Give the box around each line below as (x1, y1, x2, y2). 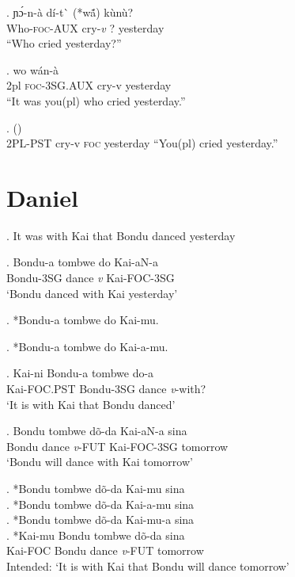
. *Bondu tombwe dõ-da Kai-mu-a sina (6, 511, 195, 528)
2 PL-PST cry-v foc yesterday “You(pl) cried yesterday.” (6, 135, 278, 151)
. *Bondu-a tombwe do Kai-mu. (6, 311, 159, 328)
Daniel (6, 181, 78, 213)
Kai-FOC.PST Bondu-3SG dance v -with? (6, 380, 206, 397)
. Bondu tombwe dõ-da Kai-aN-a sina (6, 422, 187, 439)
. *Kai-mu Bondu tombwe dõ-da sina (6, 526, 185, 543)
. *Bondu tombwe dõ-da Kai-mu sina (6, 480, 185, 496)
